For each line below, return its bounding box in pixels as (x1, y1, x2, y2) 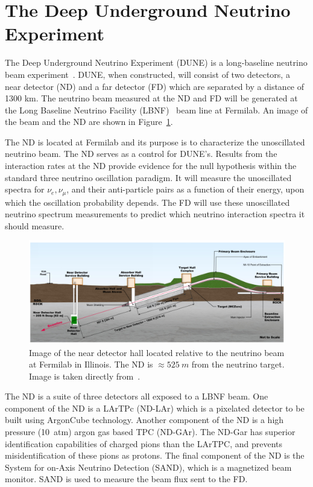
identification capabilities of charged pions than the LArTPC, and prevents (5, 437, 283, 450)
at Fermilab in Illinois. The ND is (29, 358, 153, 371)
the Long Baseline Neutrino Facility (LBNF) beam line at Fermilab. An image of (5, 103, 308, 116)
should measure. (5, 219, 65, 232)
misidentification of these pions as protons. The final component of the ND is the (5, 449, 305, 462)
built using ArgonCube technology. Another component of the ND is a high (5, 413, 284, 426)
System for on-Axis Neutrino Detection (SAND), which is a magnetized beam (5, 460, 292, 473)
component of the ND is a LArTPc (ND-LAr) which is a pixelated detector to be (5, 401, 305, 414)
